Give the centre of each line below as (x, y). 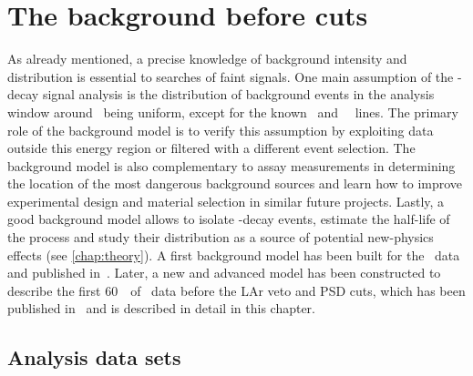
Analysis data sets (94, 357)
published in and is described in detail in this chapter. (161, 308)
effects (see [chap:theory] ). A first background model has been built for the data (234, 254)
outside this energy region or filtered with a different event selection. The (211, 148)
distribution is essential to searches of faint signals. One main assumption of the (231, 76)
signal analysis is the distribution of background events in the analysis (238, 94)
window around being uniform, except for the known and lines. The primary (233, 112)
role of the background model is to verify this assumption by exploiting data (221, 130)
